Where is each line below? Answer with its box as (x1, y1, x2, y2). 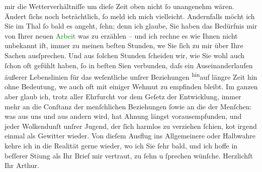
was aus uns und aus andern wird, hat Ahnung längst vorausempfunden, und (5, 111, 242, 121)
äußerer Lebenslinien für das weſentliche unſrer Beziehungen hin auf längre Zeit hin (5, 70, 257, 82)
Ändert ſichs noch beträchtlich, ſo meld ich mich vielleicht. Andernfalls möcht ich (5, 11, 255, 21)
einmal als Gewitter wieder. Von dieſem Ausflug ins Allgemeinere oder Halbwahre (5, 130, 256, 141)
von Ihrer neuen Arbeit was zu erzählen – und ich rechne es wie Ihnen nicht (5, 30, 238, 41)
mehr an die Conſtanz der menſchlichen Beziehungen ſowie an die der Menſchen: (5, 101, 252, 111)
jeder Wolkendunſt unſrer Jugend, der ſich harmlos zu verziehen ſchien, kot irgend (5, 120, 257, 131)
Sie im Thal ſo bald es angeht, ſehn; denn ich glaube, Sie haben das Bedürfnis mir (5, 21, 257, 31)
